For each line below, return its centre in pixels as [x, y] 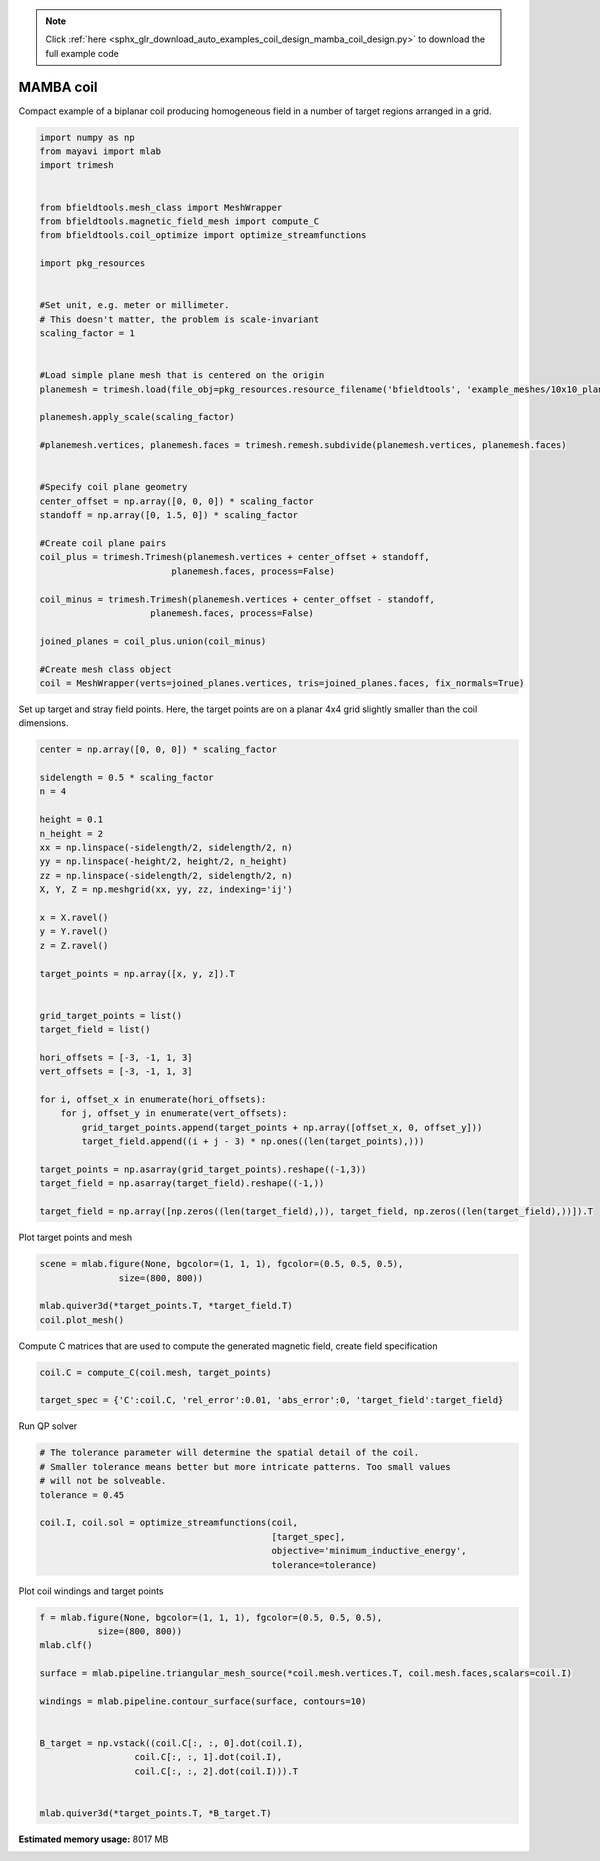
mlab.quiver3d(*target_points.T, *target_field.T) [166, 1306]
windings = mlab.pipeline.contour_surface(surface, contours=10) [203, 1701]
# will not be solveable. [103, 1481]
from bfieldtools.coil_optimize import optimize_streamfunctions [203, 235]
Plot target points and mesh [75, 1237]
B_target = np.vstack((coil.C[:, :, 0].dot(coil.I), [171, 1743]
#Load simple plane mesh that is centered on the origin [182, 375]
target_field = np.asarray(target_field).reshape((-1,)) [182, 1183]
